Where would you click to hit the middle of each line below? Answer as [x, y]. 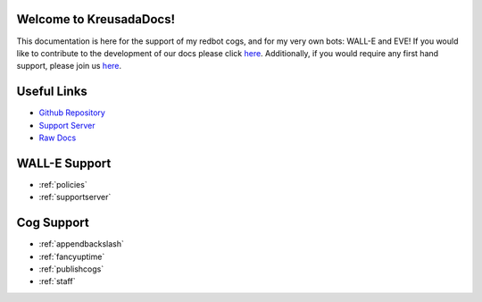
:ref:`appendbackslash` [82, 244]
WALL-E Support [64, 163]
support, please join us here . [69, 66]
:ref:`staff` [57, 281]
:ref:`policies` [63, 184]
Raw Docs [58, 138]
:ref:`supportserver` [75, 197]
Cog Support [53, 223]
